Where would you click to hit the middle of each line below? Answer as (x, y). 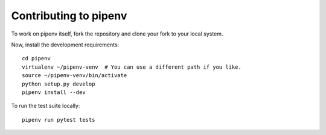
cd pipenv (36, 58)
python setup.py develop (59, 84)
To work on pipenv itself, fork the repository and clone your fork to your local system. (117, 34)
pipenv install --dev (54, 92)
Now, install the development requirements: (65, 45)
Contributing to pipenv (69, 16)
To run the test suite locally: (46, 106)
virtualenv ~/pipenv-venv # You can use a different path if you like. (132, 67)
